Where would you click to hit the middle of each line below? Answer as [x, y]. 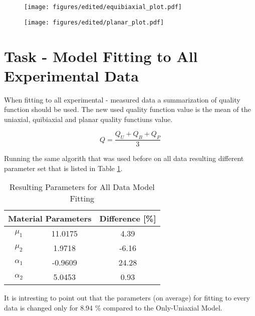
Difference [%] [128, 218]
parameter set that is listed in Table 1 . [63, 168]
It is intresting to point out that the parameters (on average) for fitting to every [127, 298]
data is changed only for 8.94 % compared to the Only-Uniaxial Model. [113, 308]
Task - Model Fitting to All [101, 56]
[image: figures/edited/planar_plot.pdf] [94, 22]
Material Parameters [50, 218]
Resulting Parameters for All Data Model [82, 187]
